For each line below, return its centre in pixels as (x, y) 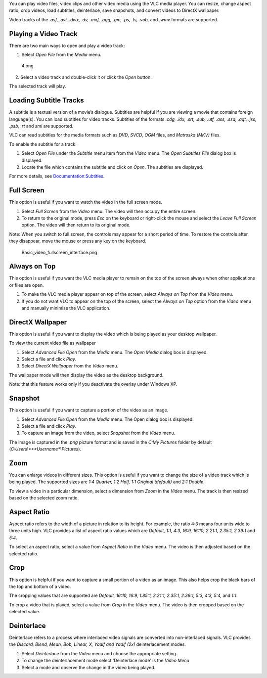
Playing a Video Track (43, 34)
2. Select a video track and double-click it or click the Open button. (83, 77)
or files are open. (26, 285)
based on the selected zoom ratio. (44, 498)
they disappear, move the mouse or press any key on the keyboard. (78, 241)
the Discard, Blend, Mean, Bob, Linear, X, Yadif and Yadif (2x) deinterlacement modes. (98, 644)
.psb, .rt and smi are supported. (41, 126)
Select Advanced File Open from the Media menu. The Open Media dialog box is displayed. (114, 352)
